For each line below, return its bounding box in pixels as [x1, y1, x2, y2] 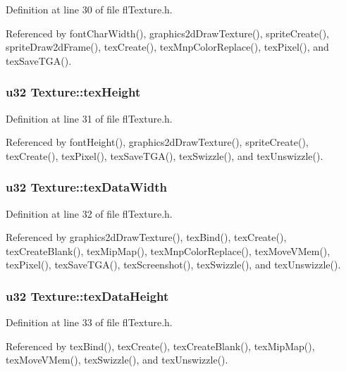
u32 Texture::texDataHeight [6, 287, 169, 304]
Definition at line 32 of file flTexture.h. [6, 206, 173, 221]
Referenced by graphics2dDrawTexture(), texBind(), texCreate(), [6, 230, 287, 244]
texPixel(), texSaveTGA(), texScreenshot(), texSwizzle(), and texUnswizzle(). [6, 257, 341, 272]
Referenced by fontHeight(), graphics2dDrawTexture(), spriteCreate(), [6, 135, 309, 149]
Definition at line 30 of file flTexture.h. [6, 2, 173, 16]
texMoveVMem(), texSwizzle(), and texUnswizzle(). [6, 352, 228, 367]
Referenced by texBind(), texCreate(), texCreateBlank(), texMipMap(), [6, 338, 315, 353]
